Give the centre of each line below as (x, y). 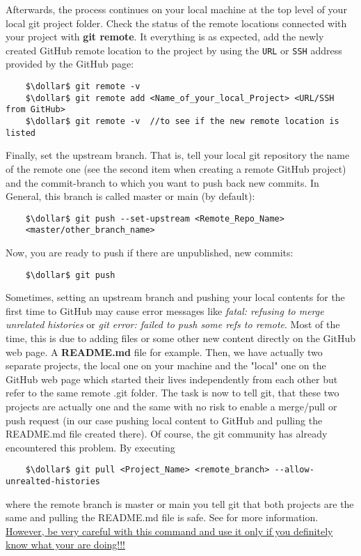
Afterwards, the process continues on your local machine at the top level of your (176, 9)
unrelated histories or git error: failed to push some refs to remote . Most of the (173, 324)
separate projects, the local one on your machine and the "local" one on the (166, 365)
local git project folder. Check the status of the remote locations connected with (176, 23)
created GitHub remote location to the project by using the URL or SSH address (174, 50)
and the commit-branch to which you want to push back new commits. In (162, 182)
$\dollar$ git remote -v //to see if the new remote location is (182, 121)
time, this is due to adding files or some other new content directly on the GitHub (180, 338)
